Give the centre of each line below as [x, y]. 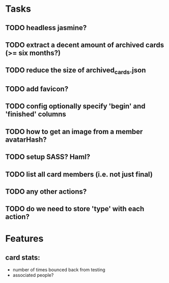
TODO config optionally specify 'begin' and [76, 106]
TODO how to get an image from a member [74, 131]
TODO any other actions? [46, 191]
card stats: [23, 257]
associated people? [33, 275]
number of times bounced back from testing [59, 270]
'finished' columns [36, 114]
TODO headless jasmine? [46, 28]
